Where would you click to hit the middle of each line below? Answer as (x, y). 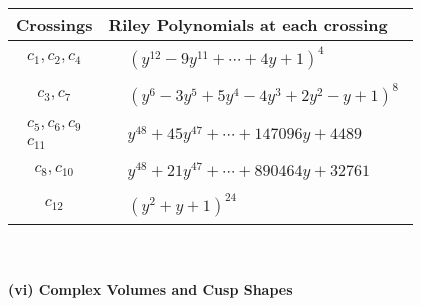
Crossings (54, 24)
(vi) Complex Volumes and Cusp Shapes (150, 289)
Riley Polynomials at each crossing (248, 24)
